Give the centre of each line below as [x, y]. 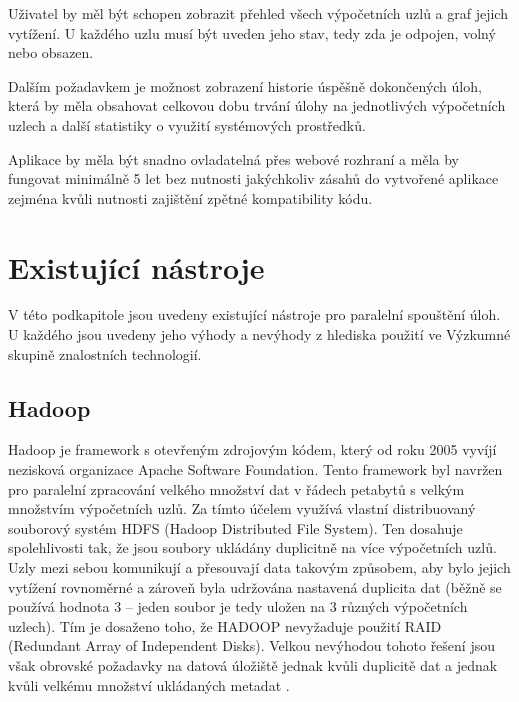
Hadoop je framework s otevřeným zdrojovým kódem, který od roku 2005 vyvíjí [252, 449]
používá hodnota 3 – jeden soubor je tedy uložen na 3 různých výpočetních [238, 606]
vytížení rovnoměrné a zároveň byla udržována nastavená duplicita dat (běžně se [255, 586]
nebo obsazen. [51, 52]
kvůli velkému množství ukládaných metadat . [149, 684]
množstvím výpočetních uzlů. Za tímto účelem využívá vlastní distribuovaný [242, 508]
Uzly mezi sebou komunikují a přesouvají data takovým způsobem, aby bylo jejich [259, 567]
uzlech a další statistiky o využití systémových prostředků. [187, 124]
